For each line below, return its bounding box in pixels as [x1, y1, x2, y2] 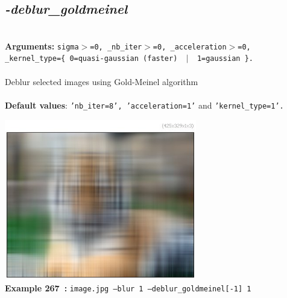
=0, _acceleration [153, 42, 227, 51]
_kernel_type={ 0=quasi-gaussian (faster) [5, 54, 178, 63]
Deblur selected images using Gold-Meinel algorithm [5, 75, 198, 87]
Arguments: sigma [5, 39, 79, 52]
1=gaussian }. [197, 54, 253, 63]
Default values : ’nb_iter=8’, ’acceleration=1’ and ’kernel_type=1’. [5, 98, 284, 111]
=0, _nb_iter [90, 42, 142, 51]
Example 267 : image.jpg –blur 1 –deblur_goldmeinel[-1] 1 [5, 281, 251, 294]
